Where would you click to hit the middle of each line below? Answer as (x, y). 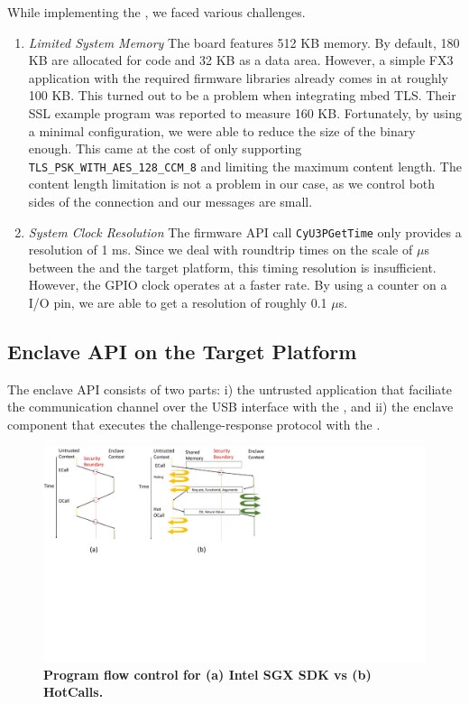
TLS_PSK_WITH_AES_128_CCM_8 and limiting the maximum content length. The (245, 166)
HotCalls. (74, 692)
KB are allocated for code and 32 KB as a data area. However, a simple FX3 (241, 60)
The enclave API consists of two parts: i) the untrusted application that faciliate (230, 389)
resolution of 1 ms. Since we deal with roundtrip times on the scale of (221, 250)
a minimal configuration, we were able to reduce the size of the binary (222, 130)
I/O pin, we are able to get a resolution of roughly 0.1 (178, 303)
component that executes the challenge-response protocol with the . (194, 425)
